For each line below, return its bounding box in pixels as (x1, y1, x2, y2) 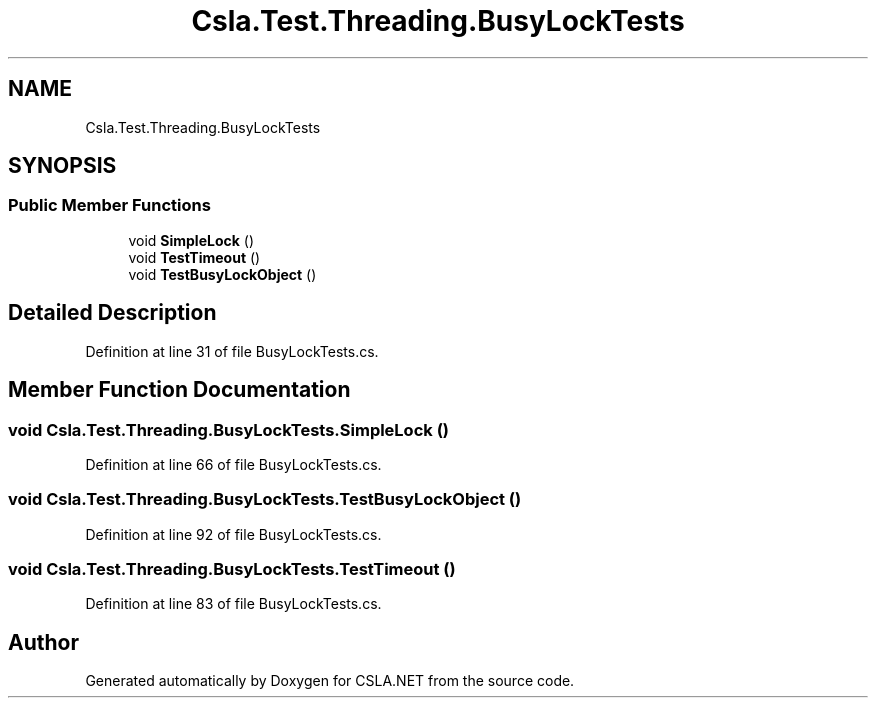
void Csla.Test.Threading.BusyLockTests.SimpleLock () (8, 419, 449, 440)
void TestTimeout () (128, 248, 261, 266)
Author (8, 629, 79, 655)
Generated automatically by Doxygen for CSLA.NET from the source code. (85, 672, 575, 690)
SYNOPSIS (8, 153, 117, 179)
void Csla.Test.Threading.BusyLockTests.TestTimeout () (8, 559, 456, 579)
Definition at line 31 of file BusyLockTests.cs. (85, 342, 379, 360)
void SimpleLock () (128, 231, 254, 249)
